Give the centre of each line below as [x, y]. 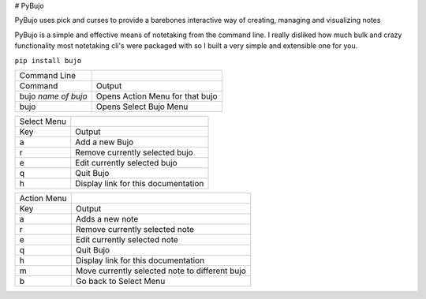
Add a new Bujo [105, 142]
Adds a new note [107, 219]
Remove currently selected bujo [134, 152]
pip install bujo [48, 60]
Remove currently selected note [135, 229]
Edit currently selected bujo [126, 163]
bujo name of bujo [53, 96]
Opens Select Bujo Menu [142, 107]
